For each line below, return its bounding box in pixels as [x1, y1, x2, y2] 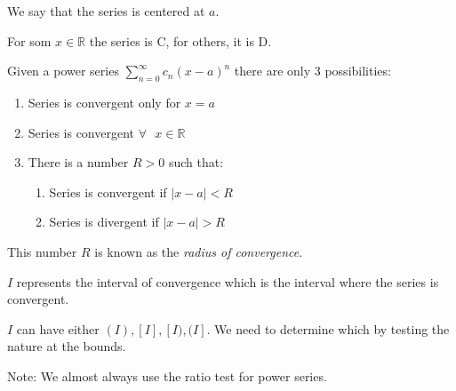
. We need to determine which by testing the [206, 319, 450, 338]
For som [7, 31, 52, 50]
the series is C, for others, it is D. [89, 31, 272, 50]
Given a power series [7, 61, 119, 80]
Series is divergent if [49, 212, 159, 231]
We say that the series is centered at [7, 2, 205, 20]
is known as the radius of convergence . [94, 242, 303, 260]
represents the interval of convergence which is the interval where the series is [16, 272, 439, 291]
